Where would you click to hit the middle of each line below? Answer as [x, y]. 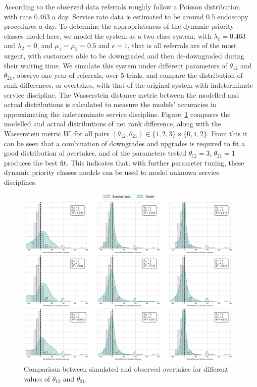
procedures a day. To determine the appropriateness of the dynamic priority [119, 26]
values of [37, 378]
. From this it [227, 133]
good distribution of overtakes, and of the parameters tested [95, 153]
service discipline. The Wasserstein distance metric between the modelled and [122, 94]
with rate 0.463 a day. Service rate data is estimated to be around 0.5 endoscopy [126, 16]
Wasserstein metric [33, 133]
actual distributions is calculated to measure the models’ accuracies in [110, 104]
